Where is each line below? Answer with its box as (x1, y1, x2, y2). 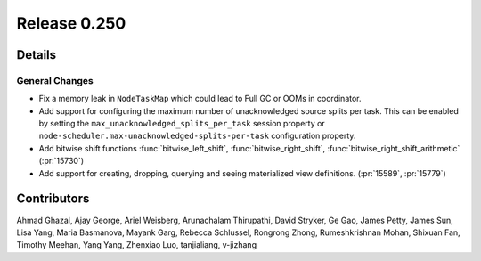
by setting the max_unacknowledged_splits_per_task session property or (38, 118, 325, 129)
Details (16, 47, 57, 62)
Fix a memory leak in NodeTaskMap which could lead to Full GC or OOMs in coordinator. (38, 94, 362, 104)
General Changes (16, 74, 94, 86)
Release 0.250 (16, 13, 126, 33)
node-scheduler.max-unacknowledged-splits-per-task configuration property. (38, 130, 356, 142)
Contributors (16, 192, 90, 207)
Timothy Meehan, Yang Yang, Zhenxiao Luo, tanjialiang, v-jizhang (16, 240, 257, 250)
